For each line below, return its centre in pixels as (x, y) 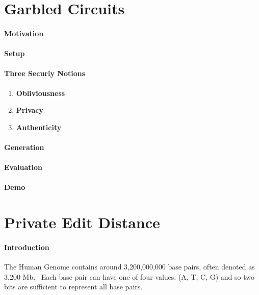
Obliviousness (41, 93)
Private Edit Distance (82, 222)
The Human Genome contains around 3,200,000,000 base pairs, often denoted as (129, 267)
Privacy (30, 110)
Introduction (27, 247)
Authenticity (39, 127)
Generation (24, 147)
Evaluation (23, 167)
